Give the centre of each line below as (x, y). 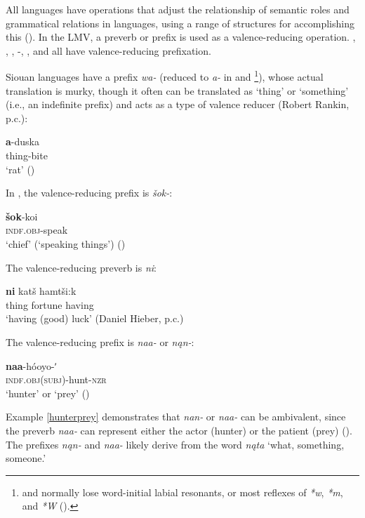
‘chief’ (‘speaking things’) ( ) (66, 243)
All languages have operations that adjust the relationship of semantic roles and (178, 9)
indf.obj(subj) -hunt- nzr (56, 379)
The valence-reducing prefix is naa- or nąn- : (100, 341)
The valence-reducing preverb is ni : (81, 267)
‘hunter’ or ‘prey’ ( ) (48, 393)
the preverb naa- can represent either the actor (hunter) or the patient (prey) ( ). (179, 430)
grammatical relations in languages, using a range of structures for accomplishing (180, 23)
